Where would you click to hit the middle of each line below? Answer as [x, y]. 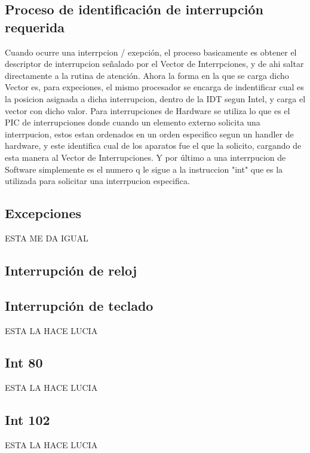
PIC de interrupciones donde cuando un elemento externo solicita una [133, 122]
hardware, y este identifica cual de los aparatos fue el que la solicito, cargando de [153, 146]
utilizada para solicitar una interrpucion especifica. [97, 181]
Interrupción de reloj [71, 270]
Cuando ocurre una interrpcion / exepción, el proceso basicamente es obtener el [151, 52]
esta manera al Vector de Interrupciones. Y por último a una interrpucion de [145, 157]
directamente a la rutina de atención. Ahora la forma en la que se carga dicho [147, 75]
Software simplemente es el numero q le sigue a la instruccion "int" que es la [144, 169]
